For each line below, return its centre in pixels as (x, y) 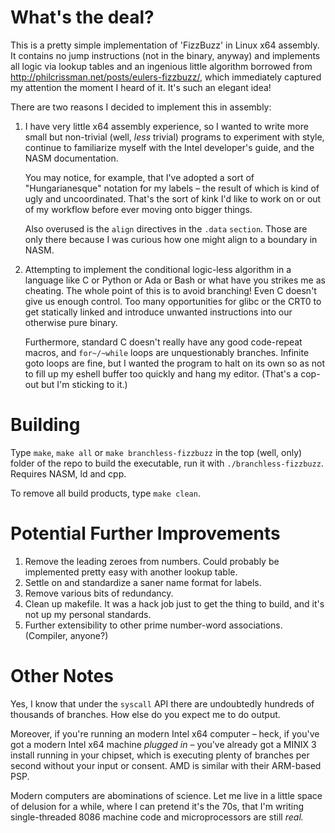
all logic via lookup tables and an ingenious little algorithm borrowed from (161, 66)
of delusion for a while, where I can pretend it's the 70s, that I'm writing (157, 806)
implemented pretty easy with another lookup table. (131, 572)
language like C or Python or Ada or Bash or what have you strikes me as (175, 280)
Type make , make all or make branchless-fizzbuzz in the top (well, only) (156, 452)
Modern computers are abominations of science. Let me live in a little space (166, 795)
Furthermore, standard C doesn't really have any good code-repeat (163, 342)
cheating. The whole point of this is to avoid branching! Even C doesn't (170, 290)
